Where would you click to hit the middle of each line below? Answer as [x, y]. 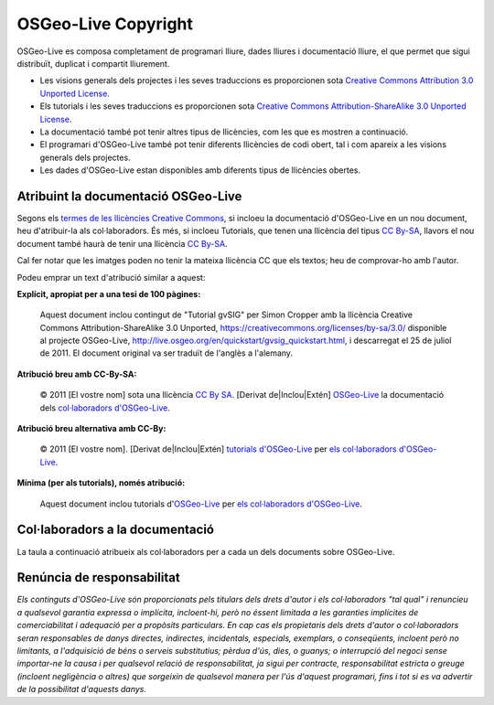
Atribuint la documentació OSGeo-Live [129, 196]
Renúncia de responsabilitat [98, 577]
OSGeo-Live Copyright [105, 24]
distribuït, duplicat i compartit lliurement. [93, 63]
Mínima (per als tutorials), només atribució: [101, 483]
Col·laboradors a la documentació [116, 530]
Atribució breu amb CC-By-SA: [77, 374]
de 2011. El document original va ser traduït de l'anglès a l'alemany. [166, 353]
